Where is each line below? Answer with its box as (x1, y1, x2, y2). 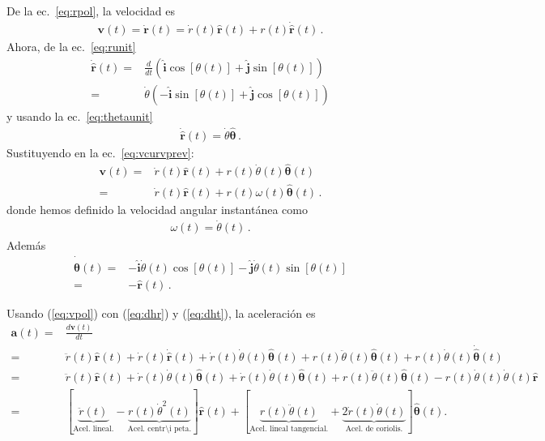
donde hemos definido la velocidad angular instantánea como (6, 200, 308, 217)
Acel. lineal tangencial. (249, 425, 329, 434)
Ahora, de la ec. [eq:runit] (6, 38, 136, 55)
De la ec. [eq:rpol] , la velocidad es (6, 2, 175, 19)
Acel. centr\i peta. (127, 425, 192, 434)
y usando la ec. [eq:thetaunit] (6, 107, 153, 124)
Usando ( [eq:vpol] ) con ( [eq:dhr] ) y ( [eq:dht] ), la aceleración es (6, 304, 316, 321)
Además (6, 236, 46, 253)
